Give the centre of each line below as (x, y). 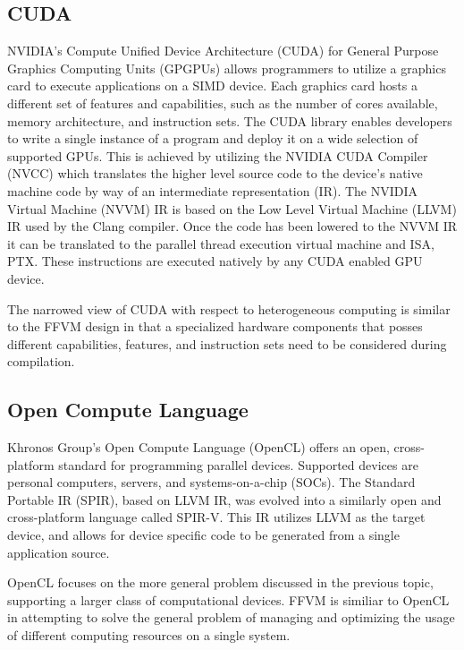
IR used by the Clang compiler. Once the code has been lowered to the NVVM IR (232, 226)
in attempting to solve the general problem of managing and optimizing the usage (231, 617)
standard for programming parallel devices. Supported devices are (238, 464)
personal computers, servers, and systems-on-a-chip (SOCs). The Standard (211, 482)
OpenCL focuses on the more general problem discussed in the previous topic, (220, 582)
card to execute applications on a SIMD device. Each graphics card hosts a (212, 86)
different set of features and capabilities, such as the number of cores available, (223, 103)
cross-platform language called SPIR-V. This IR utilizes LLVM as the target (216, 517)
